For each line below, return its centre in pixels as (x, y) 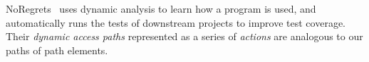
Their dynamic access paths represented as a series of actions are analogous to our (184, 36)
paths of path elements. (57, 50)
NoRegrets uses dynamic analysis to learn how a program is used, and (161, 8)
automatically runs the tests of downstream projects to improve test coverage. (176, 22)
